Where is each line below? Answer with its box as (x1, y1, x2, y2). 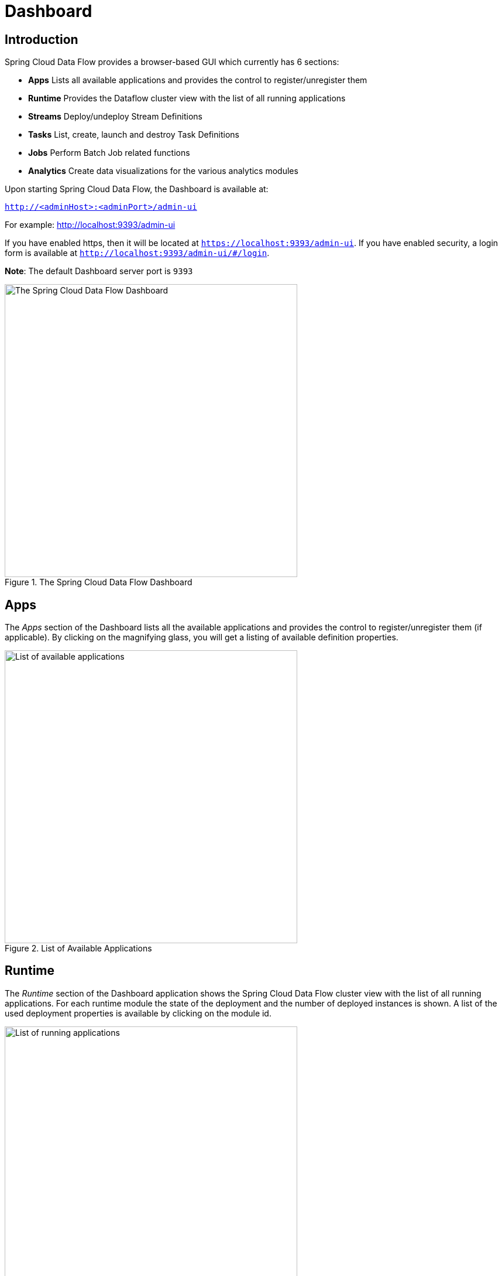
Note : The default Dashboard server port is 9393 (5, 266, 193, 277)
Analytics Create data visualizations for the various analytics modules (28, 166, 298, 176)
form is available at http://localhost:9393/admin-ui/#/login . (5, 248, 270, 258)
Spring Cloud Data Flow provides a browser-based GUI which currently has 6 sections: (5, 57, 339, 67)
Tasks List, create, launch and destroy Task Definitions (28, 129, 239, 140)
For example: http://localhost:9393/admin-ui (5, 220, 176, 230)
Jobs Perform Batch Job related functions (28, 148, 190, 158)
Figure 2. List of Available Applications (5, 943, 152, 954)
